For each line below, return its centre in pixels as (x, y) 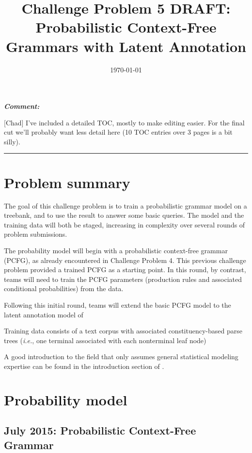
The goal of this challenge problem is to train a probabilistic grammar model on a (126, 205)
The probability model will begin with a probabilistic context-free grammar (116, 250)
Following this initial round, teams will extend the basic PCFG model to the (118, 305)
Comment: (22, 106)
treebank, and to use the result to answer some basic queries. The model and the (124, 215)
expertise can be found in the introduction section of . (84, 366)
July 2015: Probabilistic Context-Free (100, 430)
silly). (12, 141)
